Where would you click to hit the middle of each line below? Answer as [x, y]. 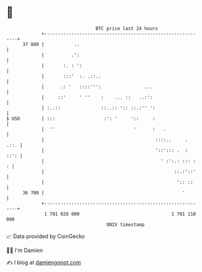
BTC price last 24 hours [127, 28]
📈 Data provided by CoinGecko [46, 236]
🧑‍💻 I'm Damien [25, 250]
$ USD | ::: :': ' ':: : [81, 118]
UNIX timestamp [125, 224]
